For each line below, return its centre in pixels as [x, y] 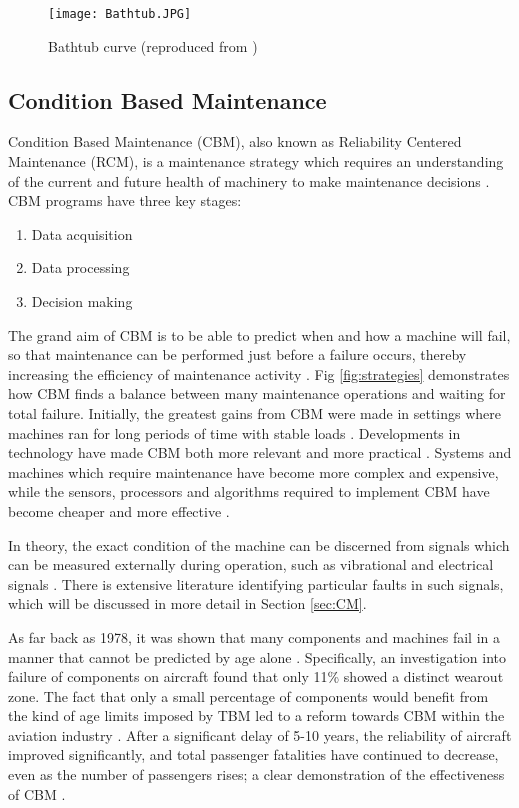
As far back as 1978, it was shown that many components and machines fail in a [254, 636]
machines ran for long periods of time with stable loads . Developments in [234, 432]
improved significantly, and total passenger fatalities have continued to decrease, [253, 754]
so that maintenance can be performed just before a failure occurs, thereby [237, 354]
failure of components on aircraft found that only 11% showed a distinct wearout [256, 676]
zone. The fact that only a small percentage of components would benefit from [248, 695]
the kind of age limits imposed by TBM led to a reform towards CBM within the [256, 715]
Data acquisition [82, 233]
